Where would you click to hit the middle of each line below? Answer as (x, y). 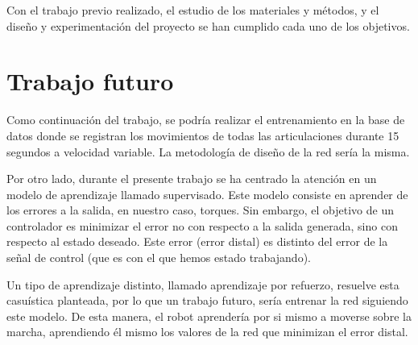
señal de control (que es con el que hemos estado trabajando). (159, 258)
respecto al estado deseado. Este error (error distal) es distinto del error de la (197, 241)
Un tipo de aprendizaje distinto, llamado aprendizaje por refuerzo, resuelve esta (203, 284)
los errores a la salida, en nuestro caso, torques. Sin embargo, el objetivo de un (200, 210)
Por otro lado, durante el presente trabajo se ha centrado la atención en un (192, 179)
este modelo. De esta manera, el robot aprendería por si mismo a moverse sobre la (209, 316)
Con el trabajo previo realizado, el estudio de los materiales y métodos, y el (193, 10)
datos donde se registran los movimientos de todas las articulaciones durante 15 (203, 135)
